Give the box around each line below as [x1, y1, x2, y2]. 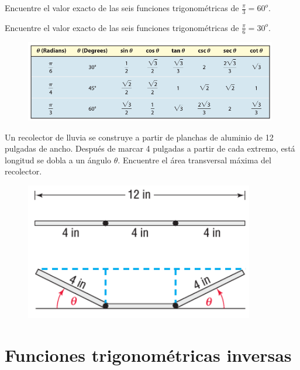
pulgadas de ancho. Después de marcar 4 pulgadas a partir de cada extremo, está [5, 142, 295, 155]
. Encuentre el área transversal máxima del [118, 153, 271, 166]
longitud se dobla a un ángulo [5, 153, 112, 166]
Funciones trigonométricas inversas [5, 342, 292, 366]
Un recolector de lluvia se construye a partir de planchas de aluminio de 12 [5, 131, 274, 143]
